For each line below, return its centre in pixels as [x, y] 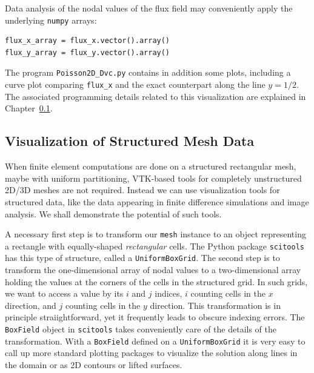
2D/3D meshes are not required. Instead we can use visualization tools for [142, 190]
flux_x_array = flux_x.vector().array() [88, 41]
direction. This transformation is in [215, 305]
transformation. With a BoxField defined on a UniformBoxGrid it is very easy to [155, 341]
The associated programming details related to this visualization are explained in [155, 96]
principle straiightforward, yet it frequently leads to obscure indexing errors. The [155, 317]
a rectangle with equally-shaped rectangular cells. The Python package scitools [155, 246]
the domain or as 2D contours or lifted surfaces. [94, 364]
